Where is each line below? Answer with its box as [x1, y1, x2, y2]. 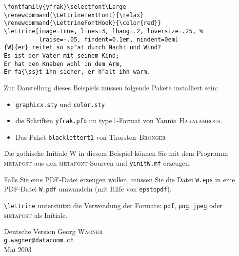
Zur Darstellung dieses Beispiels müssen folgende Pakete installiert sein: [4, 82, 218, 92]
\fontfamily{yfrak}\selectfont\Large [4, 3, 126, 10]
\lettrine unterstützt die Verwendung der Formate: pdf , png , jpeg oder [4, 200, 223, 211]
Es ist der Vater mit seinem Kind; [4, 52, 119, 59]
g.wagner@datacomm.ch [4, 236, 74, 244]
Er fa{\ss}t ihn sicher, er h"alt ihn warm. [4, 68, 151, 76]
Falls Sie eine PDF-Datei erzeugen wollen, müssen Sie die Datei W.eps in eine [4, 174, 235, 184]
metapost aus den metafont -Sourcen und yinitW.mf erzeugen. [4, 158, 191, 168]
